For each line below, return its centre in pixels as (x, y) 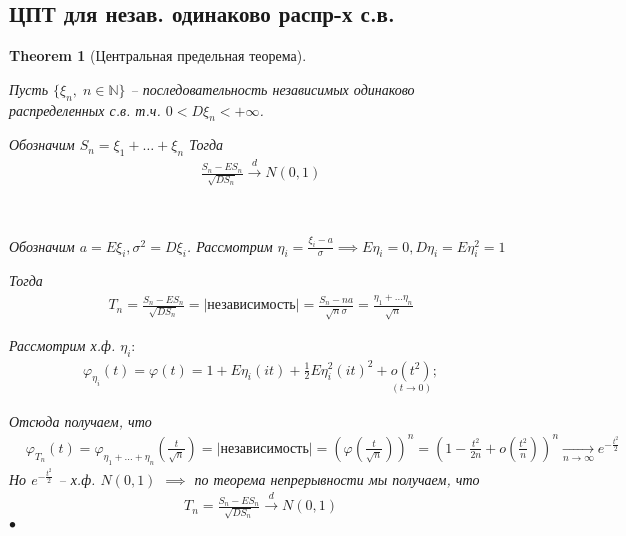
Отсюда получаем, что (80, 420)
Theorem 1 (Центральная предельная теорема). (158, 55)
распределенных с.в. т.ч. (85, 109)
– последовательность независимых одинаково (272, 88)
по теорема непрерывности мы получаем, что (337, 478)
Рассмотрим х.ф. (62, 345)
